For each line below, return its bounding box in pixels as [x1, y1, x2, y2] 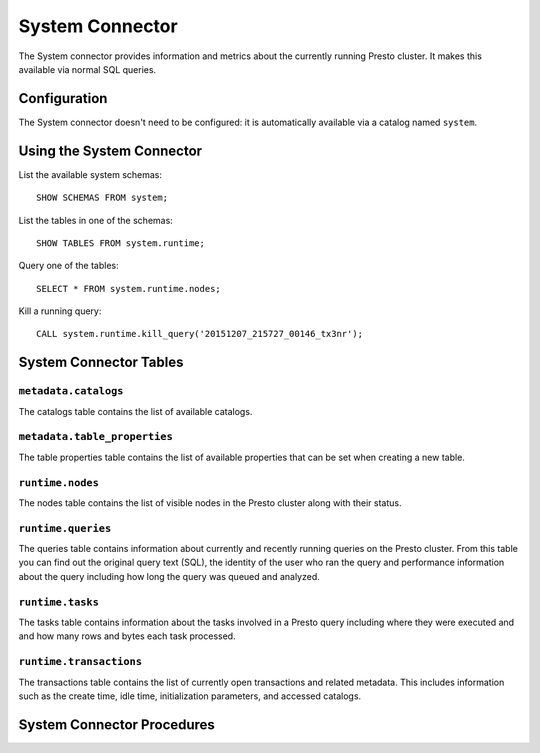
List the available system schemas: [18, 168, 163, 180]
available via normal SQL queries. [18, 63, 157, 75]
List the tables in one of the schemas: [18, 214, 174, 226]
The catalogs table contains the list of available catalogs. [18, 405, 253, 417]
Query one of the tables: [18, 260, 119, 272]
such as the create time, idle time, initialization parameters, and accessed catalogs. [18, 690, 362, 702]
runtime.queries [18, 521, 112, 535]
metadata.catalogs [18, 385, 124, 398]
